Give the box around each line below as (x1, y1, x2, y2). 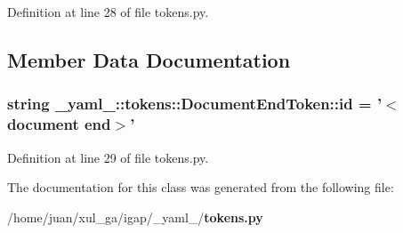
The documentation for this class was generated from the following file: (7, 178, 394, 197)
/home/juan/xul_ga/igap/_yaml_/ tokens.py (7, 207, 263, 226)
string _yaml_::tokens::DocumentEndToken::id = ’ (7, 92, 383, 115)
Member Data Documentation (7, 45, 291, 73)
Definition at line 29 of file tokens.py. (7, 148, 209, 166)
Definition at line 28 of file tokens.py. (7, 3, 209, 20)
